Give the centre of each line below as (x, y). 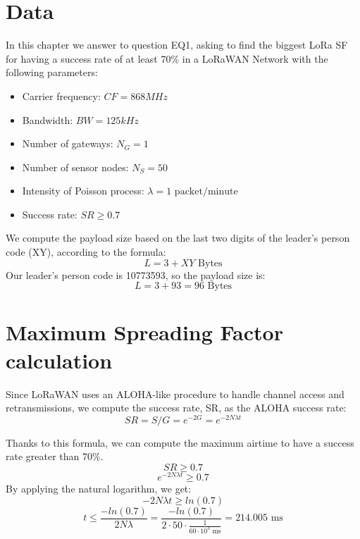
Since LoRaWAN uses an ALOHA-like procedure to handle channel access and (175, 394)
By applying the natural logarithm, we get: (99, 489)
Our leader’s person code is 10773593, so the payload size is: (136, 274)
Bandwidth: (48, 119)
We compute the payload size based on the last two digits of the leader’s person (178, 238)
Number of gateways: (68, 143)
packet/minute (206, 192)
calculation (59, 360)
